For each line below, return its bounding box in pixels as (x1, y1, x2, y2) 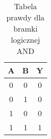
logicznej (11, 34, 40, 45)
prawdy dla (6, 12, 45, 23)
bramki (13, 23, 38, 34)
